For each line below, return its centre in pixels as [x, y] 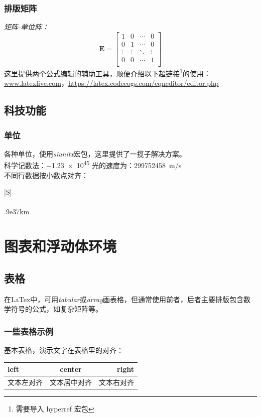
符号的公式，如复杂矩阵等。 [56, 309]
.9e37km [17, 212]
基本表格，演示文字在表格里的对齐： [64, 350]
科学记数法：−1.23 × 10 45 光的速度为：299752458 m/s [93, 165]
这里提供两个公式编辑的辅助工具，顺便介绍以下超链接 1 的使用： [107, 72]
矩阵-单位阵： [27, 27]
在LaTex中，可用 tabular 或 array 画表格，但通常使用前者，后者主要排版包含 [124, 299]
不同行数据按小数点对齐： [46, 175]
